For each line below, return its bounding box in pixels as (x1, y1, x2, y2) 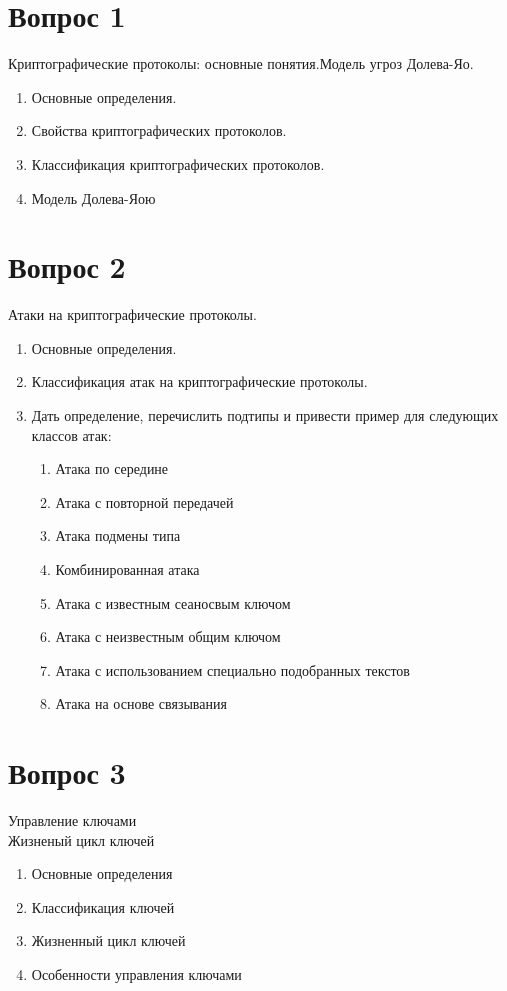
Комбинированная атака (55, 558, 200, 579)
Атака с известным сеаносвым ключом (55, 592, 291, 613)
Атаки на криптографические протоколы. (8, 304, 257, 325)
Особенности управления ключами (31, 964, 242, 985)
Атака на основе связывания (55, 693, 227, 714)
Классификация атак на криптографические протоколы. (31, 371, 368, 392)
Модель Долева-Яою (31, 187, 156, 208)
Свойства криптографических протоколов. (31, 120, 287, 141)
